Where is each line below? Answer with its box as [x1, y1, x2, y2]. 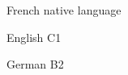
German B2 [6, 56, 64, 73]
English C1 [6, 28, 62, 45]
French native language [6, 2, 122, 18]
